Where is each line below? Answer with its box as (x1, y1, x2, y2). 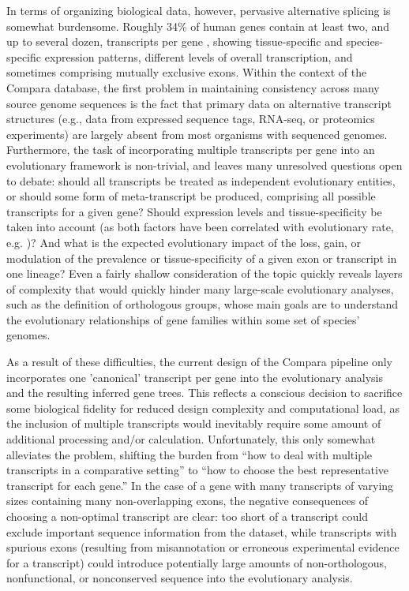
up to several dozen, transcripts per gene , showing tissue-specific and (6, 33, 343, 50)
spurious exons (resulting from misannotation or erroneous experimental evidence (6, 539, 400, 555)
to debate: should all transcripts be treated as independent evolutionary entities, (6, 172, 396, 189)
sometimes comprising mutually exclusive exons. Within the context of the (6, 64, 367, 80)
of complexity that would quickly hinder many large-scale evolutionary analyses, (6, 280, 394, 297)
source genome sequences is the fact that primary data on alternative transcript (6, 95, 392, 111)
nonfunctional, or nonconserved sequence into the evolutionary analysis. (6, 570, 353, 586)
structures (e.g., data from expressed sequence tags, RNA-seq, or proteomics (6, 110, 375, 127)
